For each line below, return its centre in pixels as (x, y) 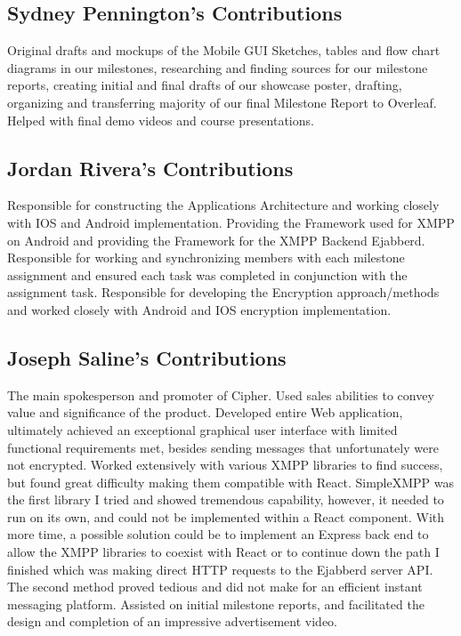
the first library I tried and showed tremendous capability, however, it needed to (226, 499)
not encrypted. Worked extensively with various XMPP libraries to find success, (225, 465)
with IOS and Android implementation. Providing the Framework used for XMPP (231, 222)
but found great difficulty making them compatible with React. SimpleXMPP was (230, 482)
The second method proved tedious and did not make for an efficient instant (215, 587)
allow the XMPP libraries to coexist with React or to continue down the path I (223, 552)
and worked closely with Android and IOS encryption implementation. (199, 309)
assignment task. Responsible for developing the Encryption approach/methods (223, 292)
